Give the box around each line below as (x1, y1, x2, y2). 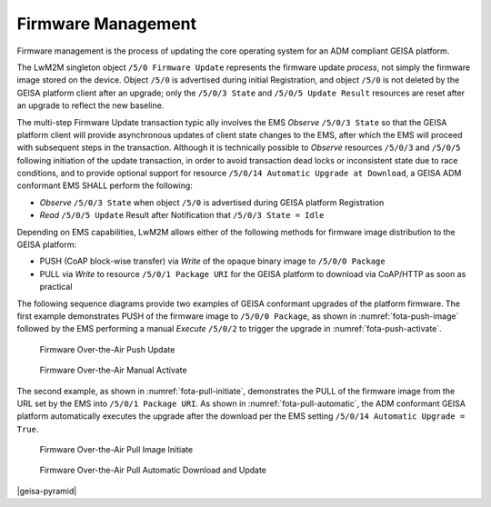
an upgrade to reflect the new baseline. (16, 100, 165, 111)
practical (39, 282, 73, 293)
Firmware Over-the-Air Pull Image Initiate (39, 444, 194, 455)
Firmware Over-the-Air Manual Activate (39, 364, 187, 376)
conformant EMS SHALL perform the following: (16, 180, 193, 191)
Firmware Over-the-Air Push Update (39, 343, 175, 354)
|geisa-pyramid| (16, 485, 77, 496)
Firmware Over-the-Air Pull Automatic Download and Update (39, 464, 267, 476)
